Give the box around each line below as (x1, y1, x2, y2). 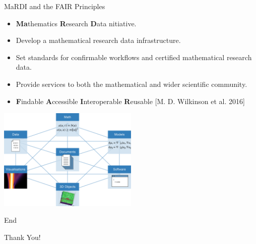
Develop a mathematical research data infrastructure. (16, 35, 181, 45)
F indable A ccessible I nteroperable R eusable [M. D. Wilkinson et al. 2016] (16, 95, 245, 106)
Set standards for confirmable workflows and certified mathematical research (16, 52, 252, 62)
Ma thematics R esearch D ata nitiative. (16, 18, 137, 28)
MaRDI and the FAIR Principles (4, 1, 105, 11)
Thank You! (4, 231, 41, 242)
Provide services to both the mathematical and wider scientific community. (16, 78, 247, 89)
